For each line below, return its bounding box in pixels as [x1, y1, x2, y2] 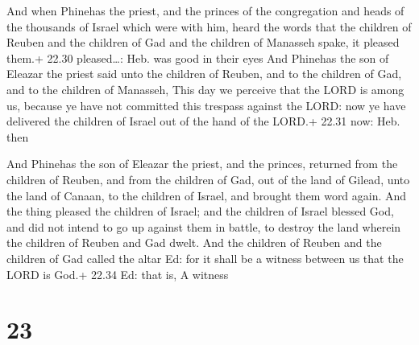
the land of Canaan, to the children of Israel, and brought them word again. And [6, 187, 407, 203]
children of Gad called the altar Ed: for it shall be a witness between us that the [6, 249, 404, 266]
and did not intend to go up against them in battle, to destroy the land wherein [6, 218, 401, 235]
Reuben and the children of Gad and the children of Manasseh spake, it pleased [6, 34, 400, 51]
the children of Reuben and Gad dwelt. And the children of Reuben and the [6, 234, 382, 251]
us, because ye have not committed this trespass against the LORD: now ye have [6, 97, 406, 113]
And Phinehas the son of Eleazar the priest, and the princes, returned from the [6, 155, 398, 172]
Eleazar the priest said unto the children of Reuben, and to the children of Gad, [6, 65, 402, 82]
